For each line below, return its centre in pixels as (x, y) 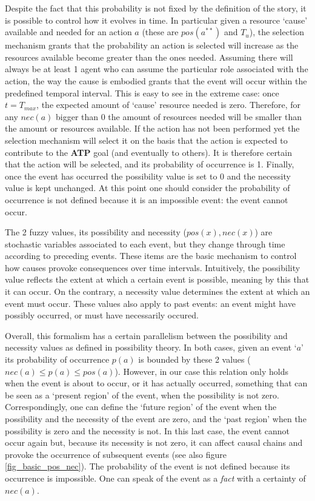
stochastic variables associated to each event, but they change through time (145, 244)
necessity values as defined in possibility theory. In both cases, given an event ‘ (151, 347)
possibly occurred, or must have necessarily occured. (102, 315)
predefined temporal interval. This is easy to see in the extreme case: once (142, 92)
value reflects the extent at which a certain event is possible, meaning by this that (157, 279)
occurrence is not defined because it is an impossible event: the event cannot (147, 199)
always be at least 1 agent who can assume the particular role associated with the (157, 69)
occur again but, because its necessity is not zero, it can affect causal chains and (154, 442)
